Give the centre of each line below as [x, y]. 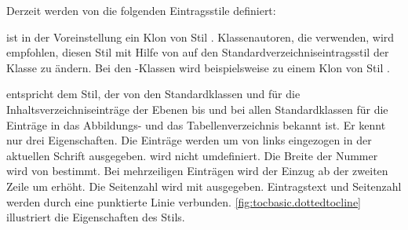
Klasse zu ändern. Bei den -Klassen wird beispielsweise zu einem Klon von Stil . [198, 67]
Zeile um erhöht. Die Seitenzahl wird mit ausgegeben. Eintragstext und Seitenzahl [204, 186]
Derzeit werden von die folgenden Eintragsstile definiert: [141, 10]
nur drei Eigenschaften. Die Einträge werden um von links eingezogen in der [189, 140]
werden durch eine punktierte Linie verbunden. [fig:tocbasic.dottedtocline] [184, 201]
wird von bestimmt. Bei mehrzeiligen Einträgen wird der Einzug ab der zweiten [197, 171]
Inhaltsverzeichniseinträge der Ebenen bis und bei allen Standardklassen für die [197, 109]
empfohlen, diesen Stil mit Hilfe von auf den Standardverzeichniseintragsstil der [198, 52]
